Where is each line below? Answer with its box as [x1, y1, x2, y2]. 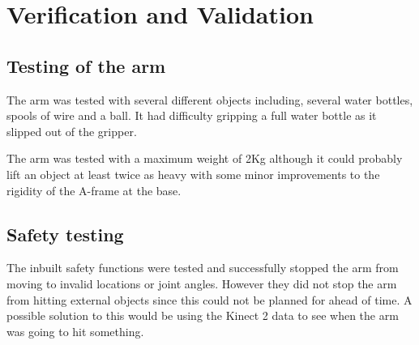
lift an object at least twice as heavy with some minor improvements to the [6, 165, 380, 182]
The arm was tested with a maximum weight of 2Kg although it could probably [6, 150, 403, 167]
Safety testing [6, 221, 124, 246]
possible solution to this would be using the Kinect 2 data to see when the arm [6, 307, 399, 324]
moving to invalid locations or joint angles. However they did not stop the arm [6, 275, 397, 292]
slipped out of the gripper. [6, 122, 137, 139]
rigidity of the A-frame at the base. [6, 181, 182, 198]
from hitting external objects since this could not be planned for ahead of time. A [6, 291, 413, 308]
